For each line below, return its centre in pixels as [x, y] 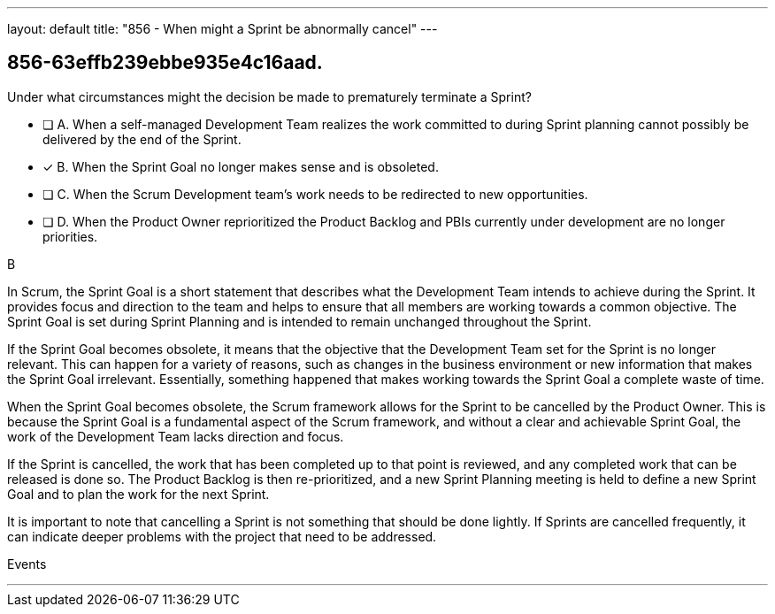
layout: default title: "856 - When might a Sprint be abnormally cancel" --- [223, 29]
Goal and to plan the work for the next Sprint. [138, 494]
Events [27, 564]
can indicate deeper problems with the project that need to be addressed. [222, 536]
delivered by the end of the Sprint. [142, 139]
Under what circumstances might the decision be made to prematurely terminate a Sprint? [269, 96]
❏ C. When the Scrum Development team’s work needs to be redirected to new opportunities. [315, 194]
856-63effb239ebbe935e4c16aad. [165, 63]
